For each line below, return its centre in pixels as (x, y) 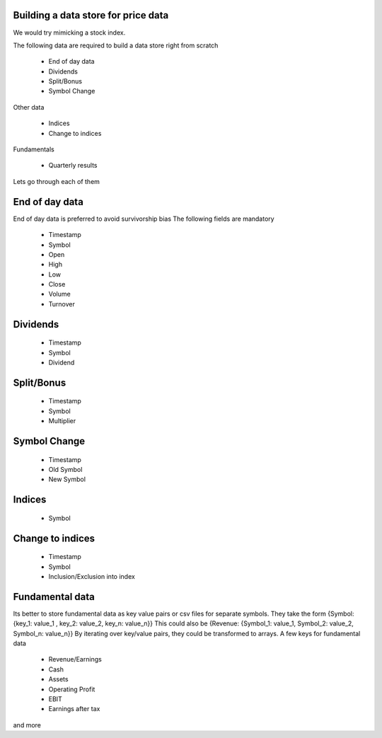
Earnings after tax (74, 709)
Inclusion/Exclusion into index (92, 576)
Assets (58, 679)
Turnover (62, 304)
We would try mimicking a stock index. (69, 33)
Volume (59, 294)
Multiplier (62, 421)
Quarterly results (73, 166)
